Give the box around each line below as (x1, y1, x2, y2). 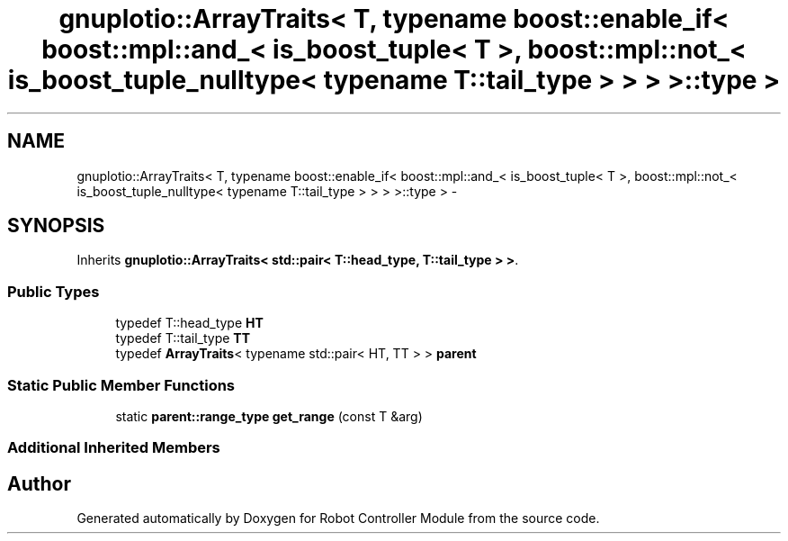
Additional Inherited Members (7, 438, 220, 457)
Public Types (7, 282, 100, 301)
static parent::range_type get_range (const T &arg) (115, 408, 423, 424)
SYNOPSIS (7, 214, 105, 238)
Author (7, 472, 71, 495)
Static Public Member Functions (7, 375, 236, 394)
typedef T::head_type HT (115, 315, 264, 331)
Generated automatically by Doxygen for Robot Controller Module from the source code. (76, 510, 600, 527)
